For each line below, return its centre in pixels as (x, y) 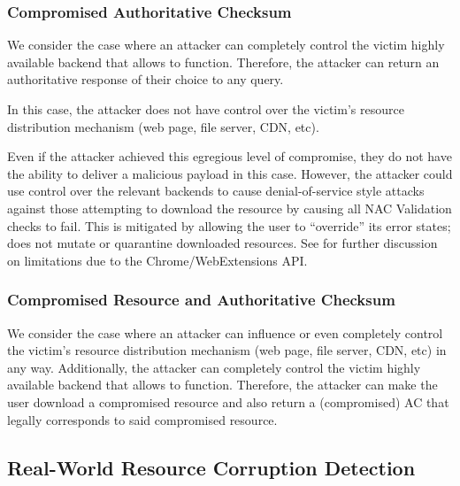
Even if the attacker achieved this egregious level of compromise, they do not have (230, 156)
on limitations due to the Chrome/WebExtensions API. (157, 260)
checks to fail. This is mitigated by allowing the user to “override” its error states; (229, 225)
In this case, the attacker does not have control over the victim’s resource (206, 109)
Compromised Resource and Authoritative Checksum (201, 300)
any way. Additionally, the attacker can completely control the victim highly (214, 367)
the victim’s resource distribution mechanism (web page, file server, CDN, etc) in (227, 350)
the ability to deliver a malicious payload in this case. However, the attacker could (230, 173)
